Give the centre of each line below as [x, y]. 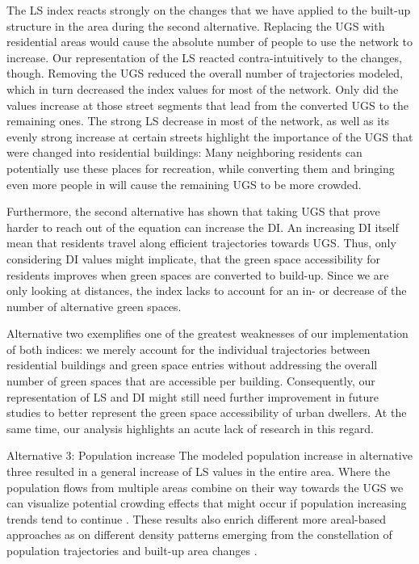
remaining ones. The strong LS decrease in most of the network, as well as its [198, 121]
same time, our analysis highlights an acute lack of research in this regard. [190, 428]
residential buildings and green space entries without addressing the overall [192, 365]
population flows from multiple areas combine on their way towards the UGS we [205, 487]
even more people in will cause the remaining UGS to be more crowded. [184, 184]
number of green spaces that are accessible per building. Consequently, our [191, 381]
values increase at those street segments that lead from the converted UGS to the [208, 105]
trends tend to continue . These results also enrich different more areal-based [197, 518]
